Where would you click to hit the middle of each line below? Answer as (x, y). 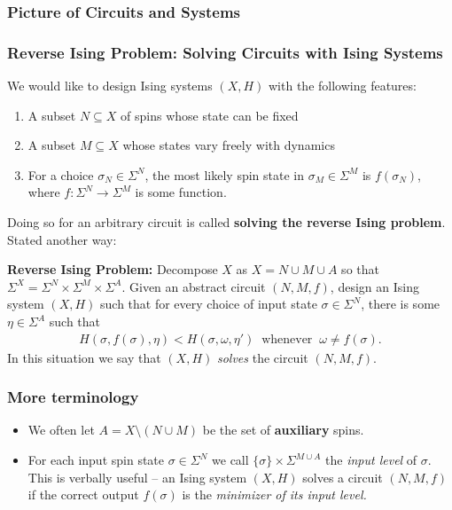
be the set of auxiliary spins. (283, 430)
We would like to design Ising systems (110, 86)
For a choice (61, 174)
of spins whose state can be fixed (210, 115)
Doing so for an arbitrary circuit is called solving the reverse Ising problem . (226, 222)
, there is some (401, 304)
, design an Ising (374, 286)
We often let (61, 430)
